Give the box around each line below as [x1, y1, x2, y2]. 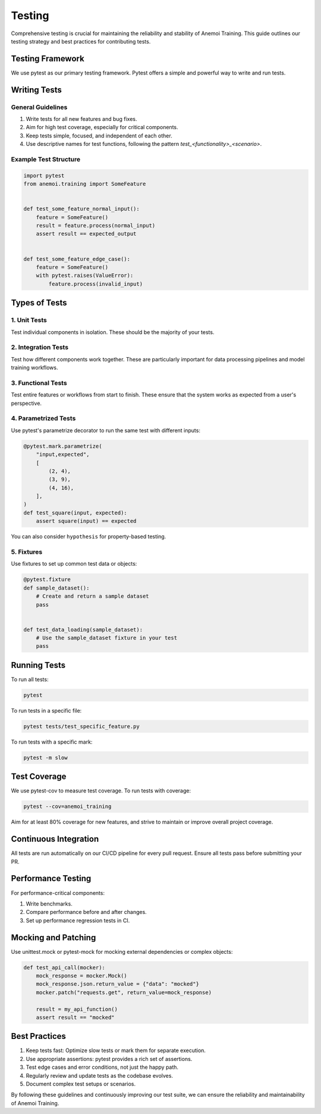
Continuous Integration [11, 834, 99, 844]
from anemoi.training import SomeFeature [23, 180, 146, 188]
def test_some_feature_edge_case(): [23, 255, 131, 262]
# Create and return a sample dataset [36, 593, 149, 600]
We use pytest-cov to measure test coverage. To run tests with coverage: [11, 787, 191, 794]
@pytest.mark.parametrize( [23, 442, 102, 450]
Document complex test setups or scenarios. [26, 1081, 136, 1088]
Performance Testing [11, 873, 92, 884]
